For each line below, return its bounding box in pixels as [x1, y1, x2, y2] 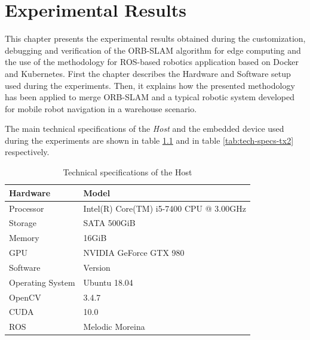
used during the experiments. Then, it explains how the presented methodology [5, 79, 295, 91]
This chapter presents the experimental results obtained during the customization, [5, 32, 306, 45]
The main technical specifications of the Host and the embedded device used [5, 122, 284, 135]
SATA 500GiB [83, 217, 136, 229]
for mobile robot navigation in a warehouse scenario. [5, 102, 197, 115]
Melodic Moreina [83, 320, 145, 333]
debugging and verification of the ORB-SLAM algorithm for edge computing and [5, 44, 301, 56]
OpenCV [9, 290, 41, 303]
